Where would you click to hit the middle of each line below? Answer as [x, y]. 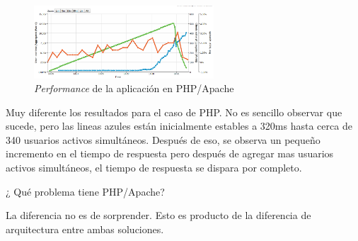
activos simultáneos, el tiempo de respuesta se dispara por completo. [154, 168]
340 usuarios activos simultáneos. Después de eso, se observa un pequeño [163, 139]
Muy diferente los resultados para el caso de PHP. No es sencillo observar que [174, 112]
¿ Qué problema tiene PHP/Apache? [85, 191]
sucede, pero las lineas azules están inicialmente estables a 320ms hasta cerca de [179, 126]
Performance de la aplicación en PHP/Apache [134, 88]
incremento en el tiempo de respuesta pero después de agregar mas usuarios [170, 153]
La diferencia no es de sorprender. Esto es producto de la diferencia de [158, 215]
